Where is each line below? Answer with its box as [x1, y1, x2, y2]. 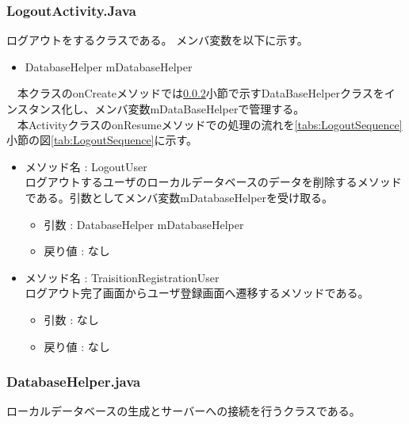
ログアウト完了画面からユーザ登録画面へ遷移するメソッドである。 [25, 285, 369, 301]
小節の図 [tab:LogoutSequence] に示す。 [6, 132, 198, 148]
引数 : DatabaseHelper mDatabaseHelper [44, 216, 244, 232]
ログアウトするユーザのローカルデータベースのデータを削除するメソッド [25, 174, 402, 190]
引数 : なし [44, 311, 99, 327]
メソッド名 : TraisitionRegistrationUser [25, 269, 220, 285]
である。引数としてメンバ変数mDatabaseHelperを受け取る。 [25, 189, 334, 205]
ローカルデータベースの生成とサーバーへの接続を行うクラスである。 [6, 403, 361, 419]
